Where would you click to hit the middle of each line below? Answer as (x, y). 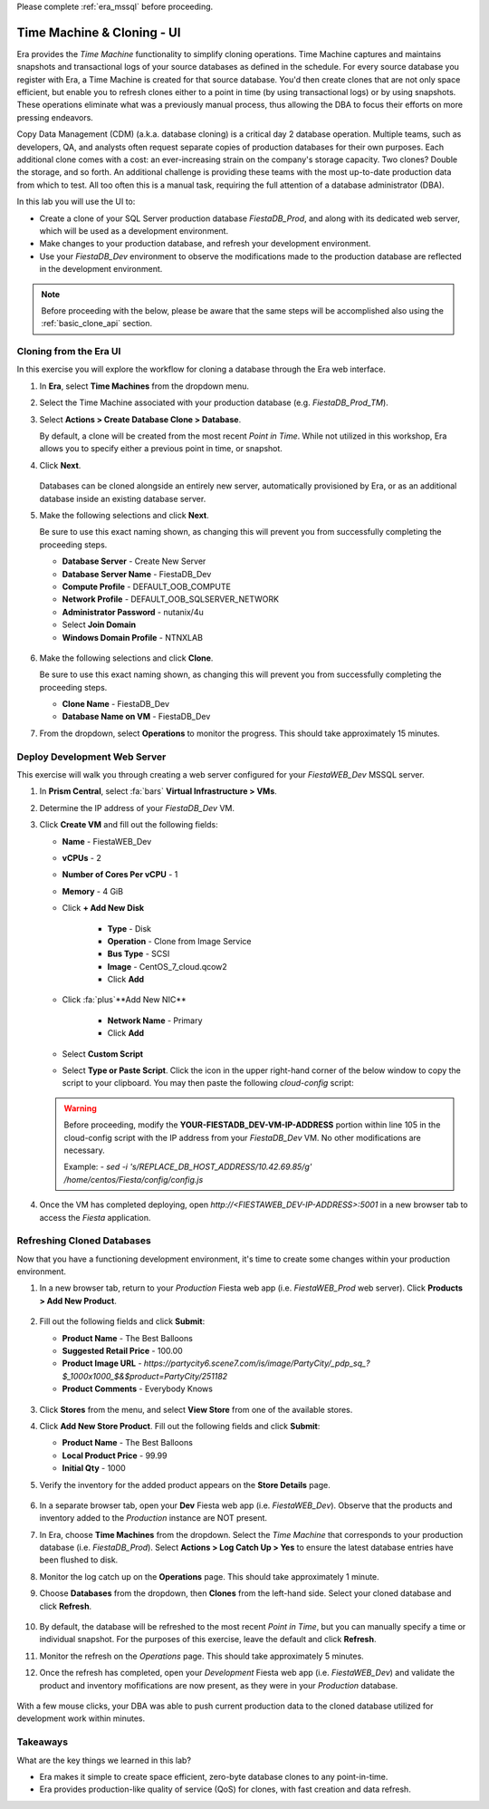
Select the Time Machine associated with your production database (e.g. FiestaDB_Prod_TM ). (214, 402)
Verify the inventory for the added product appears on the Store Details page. (185, 1485)
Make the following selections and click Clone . (126, 658)
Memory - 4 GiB (93, 891)
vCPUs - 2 (81, 857)
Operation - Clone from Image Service (179, 941)
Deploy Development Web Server (91, 757)
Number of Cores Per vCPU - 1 (120, 875)
